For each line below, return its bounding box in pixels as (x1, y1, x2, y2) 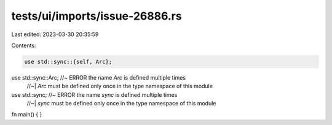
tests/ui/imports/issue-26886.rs (11, 9, 182, 23)
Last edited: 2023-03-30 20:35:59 (11, 31, 99, 38)
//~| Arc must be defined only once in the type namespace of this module (26, 83, 213, 90)
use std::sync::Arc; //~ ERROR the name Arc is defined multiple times (11, 74, 186, 81)
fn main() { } (11, 111, 42, 118)
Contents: (11, 42, 36, 49)
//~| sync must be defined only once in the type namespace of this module (26, 100, 216, 107)
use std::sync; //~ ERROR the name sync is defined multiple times (11, 91, 178, 98)
